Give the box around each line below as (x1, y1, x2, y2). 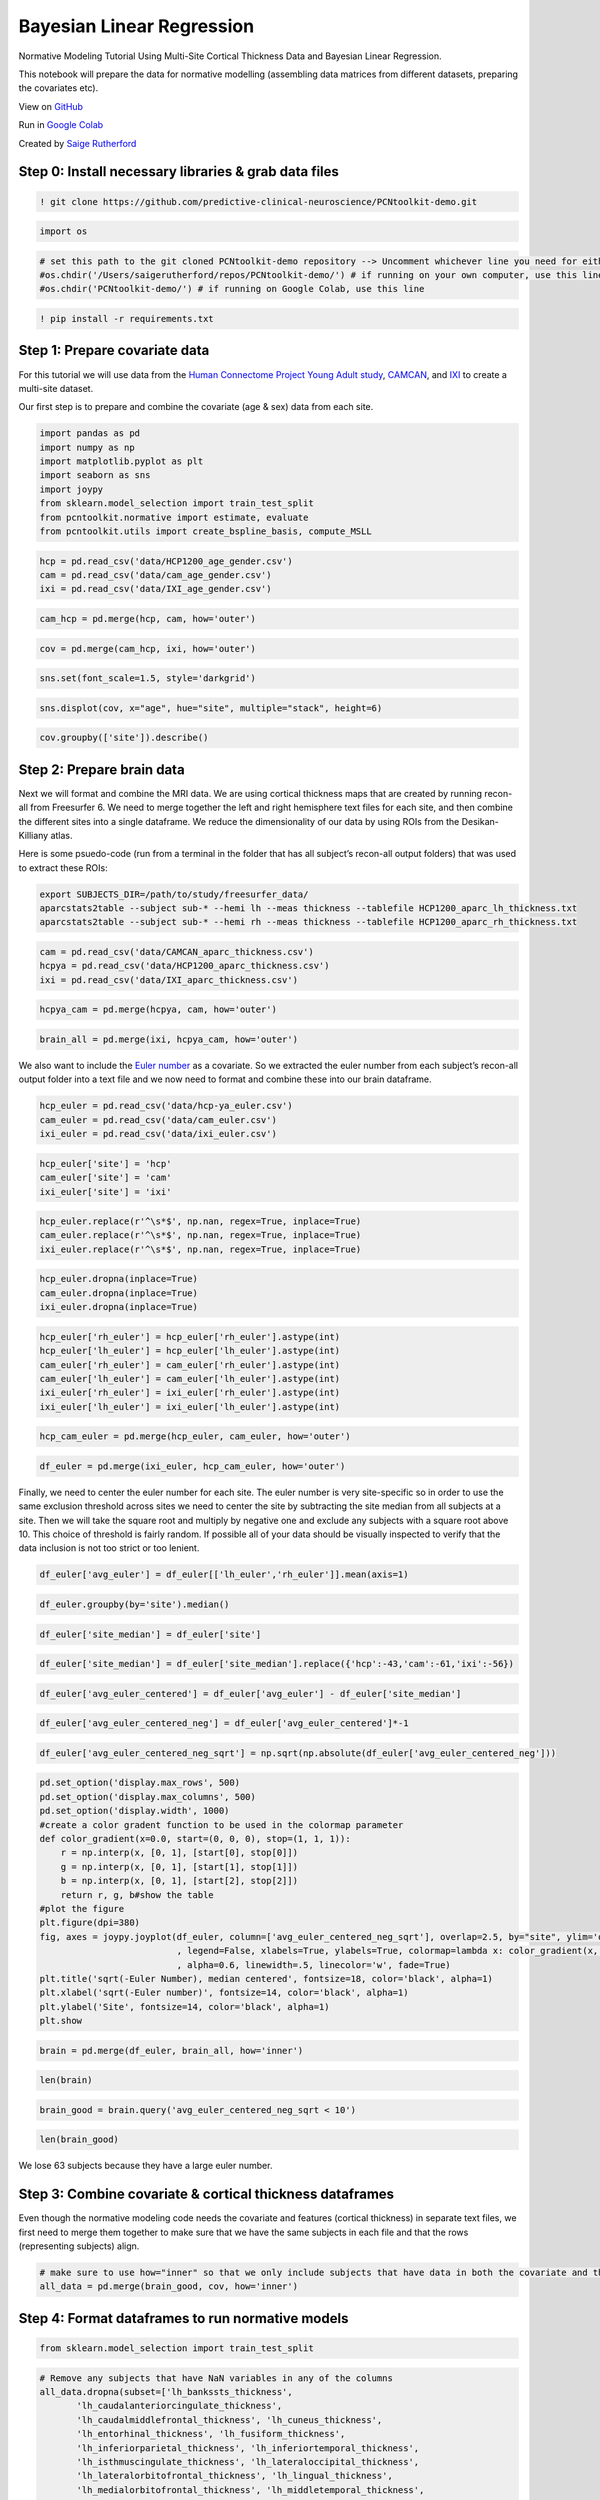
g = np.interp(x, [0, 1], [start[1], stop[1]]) (60, 1861, 299, 1872)
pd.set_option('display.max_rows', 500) (39, 1777, 240, 1789)
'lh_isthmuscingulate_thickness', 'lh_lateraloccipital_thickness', (76, 2456, 420, 2467)
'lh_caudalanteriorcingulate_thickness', (76, 2400, 283, 2412)
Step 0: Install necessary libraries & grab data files (18, 163, 340, 180)
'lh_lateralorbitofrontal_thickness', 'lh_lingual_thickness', (76, 2470, 394, 2482)
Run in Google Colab (18, 119, 104, 131)
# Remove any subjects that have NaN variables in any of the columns (39, 2372, 394, 2384)
